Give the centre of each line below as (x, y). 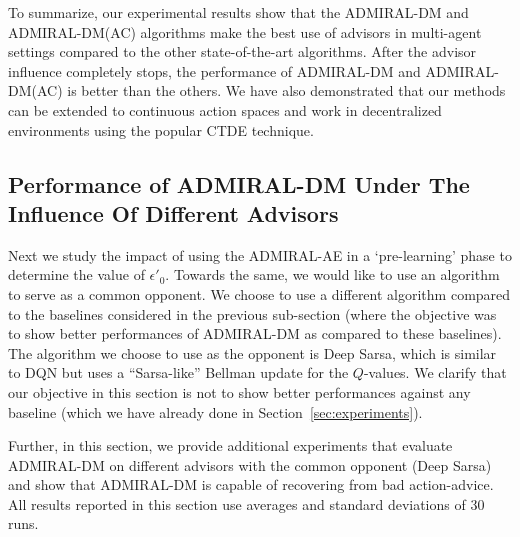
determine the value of (76, 274)
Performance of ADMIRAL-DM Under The (239, 183)
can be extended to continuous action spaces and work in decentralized (225, 109)
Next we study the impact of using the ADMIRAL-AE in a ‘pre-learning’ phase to (260, 254)
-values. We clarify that (435, 372)
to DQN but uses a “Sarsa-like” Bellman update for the (178, 372)
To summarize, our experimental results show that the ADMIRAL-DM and (238, 12)
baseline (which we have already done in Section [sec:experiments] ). (215, 411)
